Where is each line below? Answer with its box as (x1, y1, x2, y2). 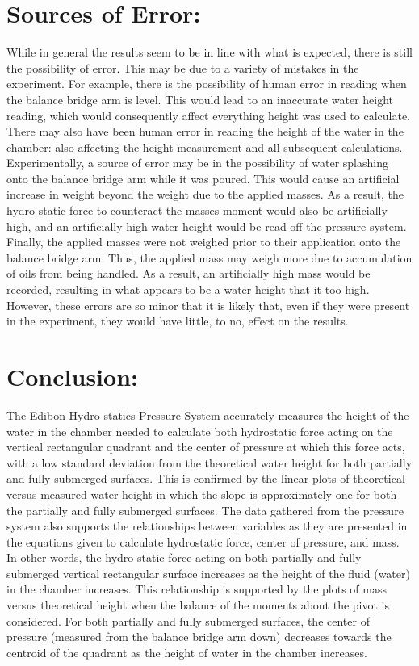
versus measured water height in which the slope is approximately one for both (6, 485, 397, 502)
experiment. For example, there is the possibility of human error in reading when (6, 75, 407, 92)
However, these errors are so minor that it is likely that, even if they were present (6, 296, 410, 313)
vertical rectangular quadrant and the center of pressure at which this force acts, (6, 438, 405, 455)
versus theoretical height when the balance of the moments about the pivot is (6, 597, 390, 614)
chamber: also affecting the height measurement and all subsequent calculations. (6, 138, 403, 155)
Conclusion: (6, 360, 138, 392)
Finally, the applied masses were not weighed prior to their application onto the (6, 233, 401, 250)
